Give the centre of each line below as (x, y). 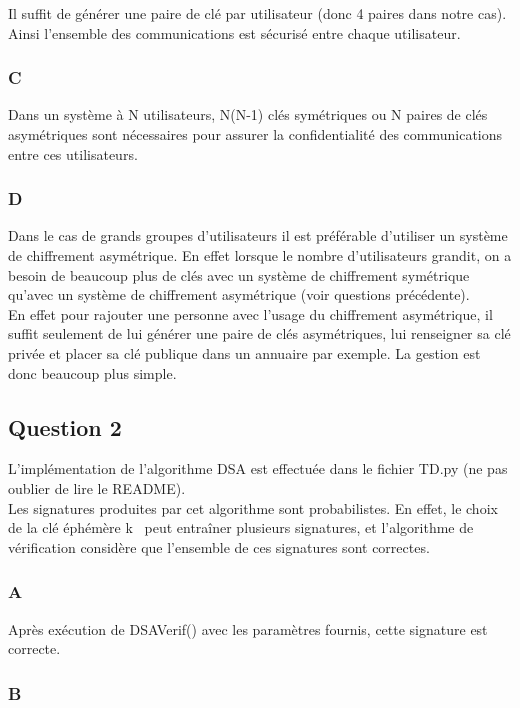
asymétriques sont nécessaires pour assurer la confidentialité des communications (255, 134)
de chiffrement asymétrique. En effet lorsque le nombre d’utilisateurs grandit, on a (260, 255)
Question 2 (65, 426)
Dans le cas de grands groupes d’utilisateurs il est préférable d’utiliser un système (258, 235)
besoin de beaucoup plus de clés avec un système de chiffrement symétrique (239, 274)
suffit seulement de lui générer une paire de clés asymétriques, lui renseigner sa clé (259, 333)
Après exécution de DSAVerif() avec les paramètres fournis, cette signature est (248, 628)
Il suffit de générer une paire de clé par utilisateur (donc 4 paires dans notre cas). (257, 13)
